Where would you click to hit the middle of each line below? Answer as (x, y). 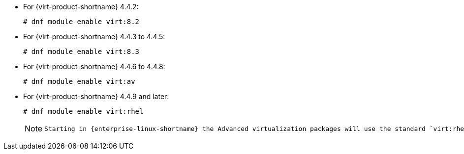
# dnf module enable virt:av (79, 81)
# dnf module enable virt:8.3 (81, 51)
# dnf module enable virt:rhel (83, 111)
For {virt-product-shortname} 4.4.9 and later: (96, 96)
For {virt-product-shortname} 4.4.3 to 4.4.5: (94, 37)
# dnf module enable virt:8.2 (81, 22)
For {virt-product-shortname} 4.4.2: (81, 7)
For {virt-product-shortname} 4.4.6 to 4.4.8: (94, 66)
